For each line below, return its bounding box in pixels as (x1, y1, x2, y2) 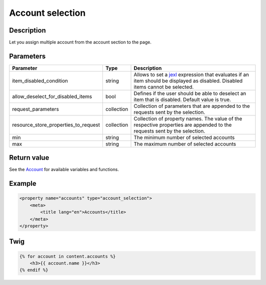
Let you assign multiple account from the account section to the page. (9, 39, 152, 45)
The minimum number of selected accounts (133, 134, 235, 141)
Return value (9, 153, 49, 162)
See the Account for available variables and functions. (9, 167, 119, 173)
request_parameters (12, 106, 59, 112)
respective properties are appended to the (133, 121, 232, 128)
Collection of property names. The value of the (133, 115, 242, 122)
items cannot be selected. (133, 83, 194, 90)
